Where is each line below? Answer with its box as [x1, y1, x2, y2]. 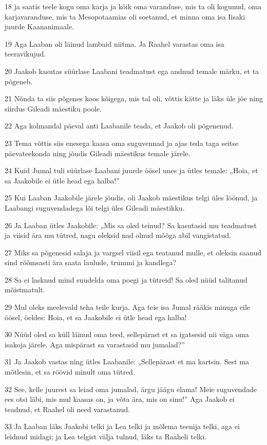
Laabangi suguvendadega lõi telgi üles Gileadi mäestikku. [5, 202, 185, 213]
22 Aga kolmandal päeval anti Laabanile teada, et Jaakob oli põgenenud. [5, 120, 234, 131]
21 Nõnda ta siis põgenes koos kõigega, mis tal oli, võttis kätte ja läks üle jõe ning [5, 93, 263, 104]
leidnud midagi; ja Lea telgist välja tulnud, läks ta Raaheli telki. [5, 431, 206, 441]
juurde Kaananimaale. [5, 21, 74, 32]
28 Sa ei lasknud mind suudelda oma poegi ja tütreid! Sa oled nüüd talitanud [5, 274, 247, 285]
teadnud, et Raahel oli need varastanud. [5, 403, 130, 414]
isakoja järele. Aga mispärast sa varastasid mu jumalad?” [5, 339, 185, 349]
